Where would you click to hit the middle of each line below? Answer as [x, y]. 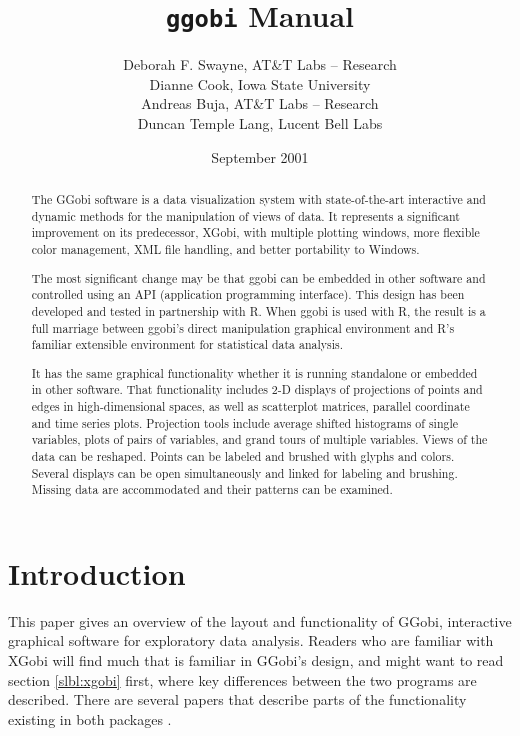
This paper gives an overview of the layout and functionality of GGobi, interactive [260, 620]
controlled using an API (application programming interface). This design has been [248, 294]
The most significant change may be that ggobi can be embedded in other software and [258, 277]
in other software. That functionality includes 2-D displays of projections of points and [257, 389]
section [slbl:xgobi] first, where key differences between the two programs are [242, 679]
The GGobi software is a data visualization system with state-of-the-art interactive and [258, 199]
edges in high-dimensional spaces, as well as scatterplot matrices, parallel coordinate [250, 406]
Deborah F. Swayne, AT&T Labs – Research [260, 64]
